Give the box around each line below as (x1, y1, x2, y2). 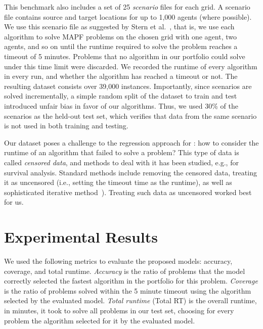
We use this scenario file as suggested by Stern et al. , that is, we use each (4, 21, 235, 32)
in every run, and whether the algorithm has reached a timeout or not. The (4, 71, 238, 81)
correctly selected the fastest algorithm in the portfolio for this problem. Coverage (4, 275, 258, 286)
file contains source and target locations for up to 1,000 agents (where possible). (4, 11, 252, 22)
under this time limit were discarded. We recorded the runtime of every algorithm (4, 61, 257, 71)
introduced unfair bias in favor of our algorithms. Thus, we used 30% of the (4, 100, 238, 111)
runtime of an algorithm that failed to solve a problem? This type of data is (4, 147, 239, 158)
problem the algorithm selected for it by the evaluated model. (4, 315, 195, 325)
